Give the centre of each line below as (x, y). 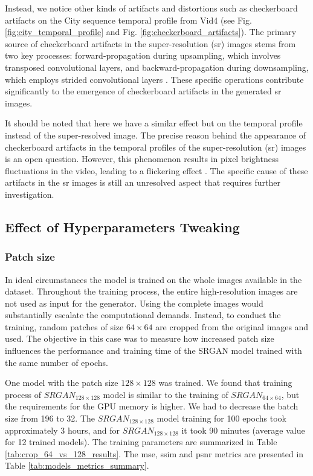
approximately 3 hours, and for (63, 430)
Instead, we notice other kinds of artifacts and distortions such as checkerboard (151, 8)
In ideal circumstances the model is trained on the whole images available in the (153, 279)
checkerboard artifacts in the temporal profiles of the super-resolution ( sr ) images (156, 147)
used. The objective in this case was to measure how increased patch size (140, 338)
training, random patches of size (64, 326)
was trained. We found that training (225, 383)
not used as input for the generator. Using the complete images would (134, 303)
